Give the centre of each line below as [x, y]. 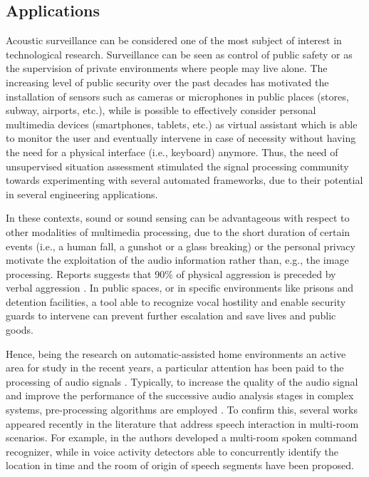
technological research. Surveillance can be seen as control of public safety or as [179, 54]
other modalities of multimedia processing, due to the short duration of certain [178, 231]
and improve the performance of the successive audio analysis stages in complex [180, 395]
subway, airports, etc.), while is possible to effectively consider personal [161, 110]
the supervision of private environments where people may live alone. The [167, 68]
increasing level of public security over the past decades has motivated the [167, 82]
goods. [20, 330]
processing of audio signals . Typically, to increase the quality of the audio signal [182, 381]
